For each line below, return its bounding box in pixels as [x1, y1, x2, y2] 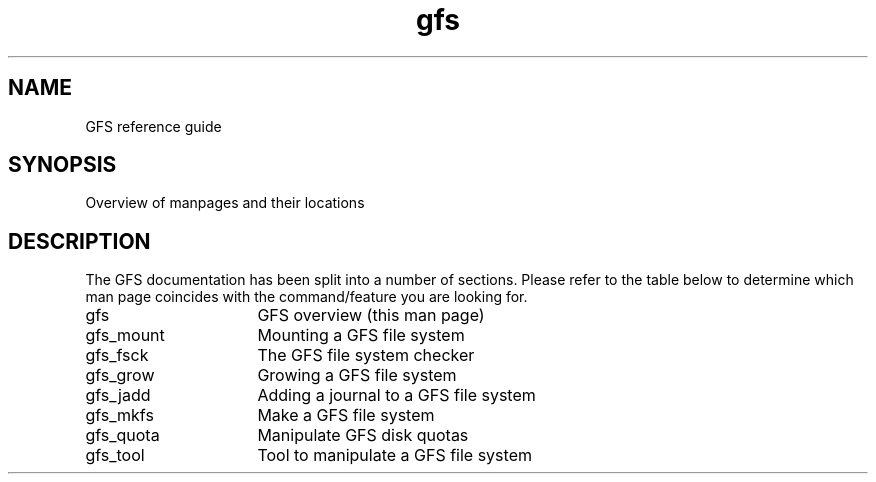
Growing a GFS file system [257, 365, 457, 386]
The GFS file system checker [257, 345, 475, 366]
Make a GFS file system [257, 405, 435, 426]
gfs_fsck [85, 345, 149, 366]
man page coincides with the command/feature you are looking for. [85, 288, 528, 306]
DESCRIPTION [8, 228, 151, 254]
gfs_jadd [85, 385, 151, 406]
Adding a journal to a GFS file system [257, 385, 536, 406]
